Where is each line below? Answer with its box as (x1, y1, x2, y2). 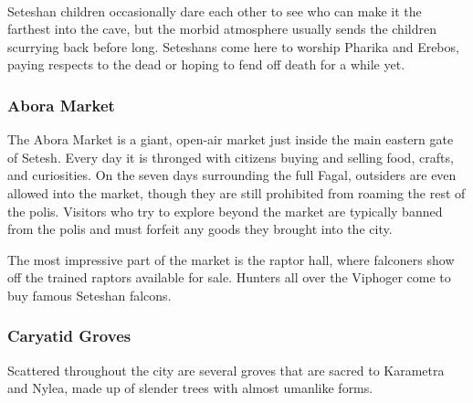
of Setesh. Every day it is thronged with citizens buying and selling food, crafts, (7, 147, 454, 166)
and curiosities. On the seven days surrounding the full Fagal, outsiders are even (7, 165, 457, 185)
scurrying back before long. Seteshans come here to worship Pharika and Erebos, (7, 37, 459, 56)
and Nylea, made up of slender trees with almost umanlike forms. (7, 378, 373, 398)
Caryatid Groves (7, 324, 131, 347)
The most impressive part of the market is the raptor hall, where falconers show (7, 249, 455, 269)
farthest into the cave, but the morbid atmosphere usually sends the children (7, 19, 436, 38)
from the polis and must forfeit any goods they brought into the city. (7, 219, 393, 239)
